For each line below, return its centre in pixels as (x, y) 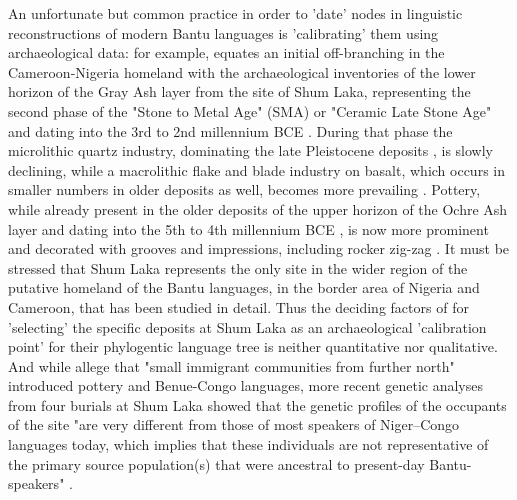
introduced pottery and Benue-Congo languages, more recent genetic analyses (246, 385)
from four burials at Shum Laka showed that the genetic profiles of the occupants (257, 404)
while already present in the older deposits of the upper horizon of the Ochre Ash (258, 208)
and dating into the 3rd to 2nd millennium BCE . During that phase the (230, 130)
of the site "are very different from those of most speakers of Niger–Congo (234, 424)
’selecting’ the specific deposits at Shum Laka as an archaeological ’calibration (247, 326)
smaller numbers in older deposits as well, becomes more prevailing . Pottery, (244, 189)
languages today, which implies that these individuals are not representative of (248, 444)
